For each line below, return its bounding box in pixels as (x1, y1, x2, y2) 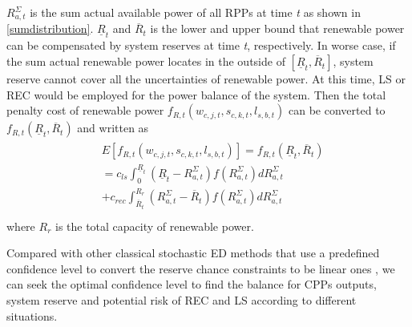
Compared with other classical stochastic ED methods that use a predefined (6, 244, 380, 261)
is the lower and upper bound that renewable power (150, 20, 405, 37)
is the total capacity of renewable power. (55, 217, 254, 234)
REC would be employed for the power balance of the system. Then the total (6, 86, 386, 103)
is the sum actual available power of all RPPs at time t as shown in (30, 4, 361, 20)
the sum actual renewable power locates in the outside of (6, 53, 285, 70)
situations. (6, 307, 58, 324)
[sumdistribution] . (6, 20, 94, 37)
